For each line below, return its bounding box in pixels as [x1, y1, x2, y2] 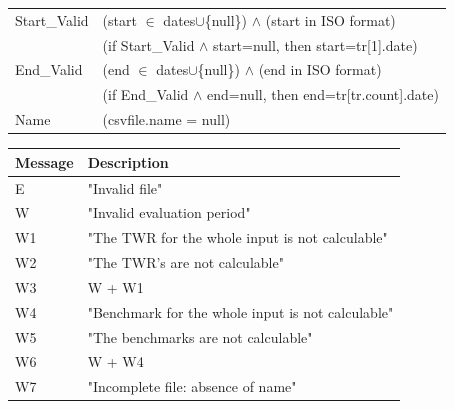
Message [15, 151, 74, 172]
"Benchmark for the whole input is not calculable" [87, 301, 394, 322]
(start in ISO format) [265, 9, 396, 30]
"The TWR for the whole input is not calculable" [87, 227, 388, 248]
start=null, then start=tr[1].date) [213, 34, 418, 55]
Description [87, 151, 169, 172]
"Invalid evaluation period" [87, 202, 251, 223]
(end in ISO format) [258, 59, 382, 80]
